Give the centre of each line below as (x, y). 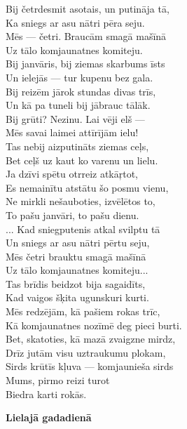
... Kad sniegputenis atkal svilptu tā (83, 229)
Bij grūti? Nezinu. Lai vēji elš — (75, 118)
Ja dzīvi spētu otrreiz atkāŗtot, (72, 174)
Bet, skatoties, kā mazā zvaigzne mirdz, (91, 339)
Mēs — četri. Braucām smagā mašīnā (86, 36)
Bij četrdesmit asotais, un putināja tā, (88, 8)
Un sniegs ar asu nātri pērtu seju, (78, 243)
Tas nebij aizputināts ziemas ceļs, (77, 146)
